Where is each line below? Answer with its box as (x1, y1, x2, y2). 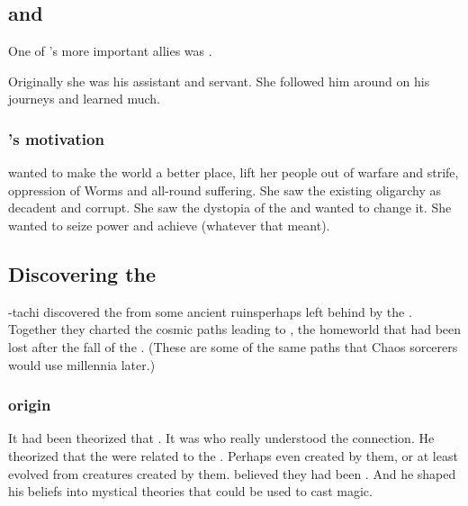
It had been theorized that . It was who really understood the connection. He (8, 429, 435, 447)
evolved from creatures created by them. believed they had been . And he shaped (8, 464, 456, 483)
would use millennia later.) (8, 355, 156, 374)
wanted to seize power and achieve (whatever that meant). (8, 215, 330, 234)
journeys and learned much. (8, 89, 160, 108)
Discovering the (8, 259, 157, 287)
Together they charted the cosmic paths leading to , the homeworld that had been (8, 320, 462, 339)
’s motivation (8, 127, 104, 149)
